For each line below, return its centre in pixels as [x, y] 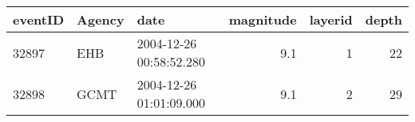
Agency [101, 19]
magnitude [263, 19]
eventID [39, 19]
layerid [331, 19]
